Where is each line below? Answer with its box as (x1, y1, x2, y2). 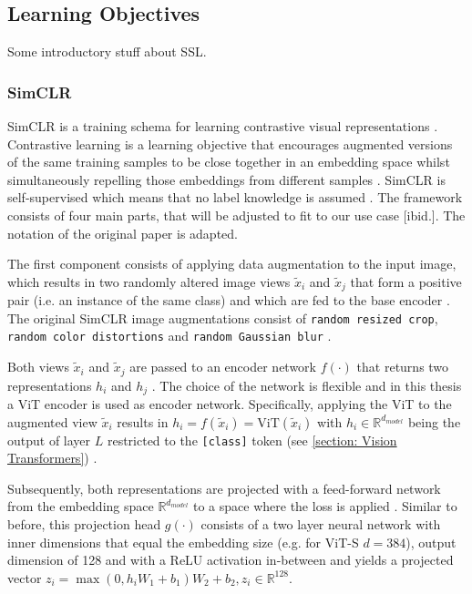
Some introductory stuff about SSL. (7, 42, 207, 61)
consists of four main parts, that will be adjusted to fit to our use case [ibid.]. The (7, 205, 466, 224)
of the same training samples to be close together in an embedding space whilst (7, 152, 450, 171)
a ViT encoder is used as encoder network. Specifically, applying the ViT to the (7, 394, 452, 414)
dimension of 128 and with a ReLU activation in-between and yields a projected (7, 550, 454, 569)
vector (7, 568, 42, 587)
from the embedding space (7, 497, 154, 516)
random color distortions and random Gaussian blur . (7, 326, 332, 345)
